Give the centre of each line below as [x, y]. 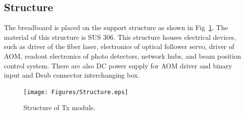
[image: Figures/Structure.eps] [76, 92]
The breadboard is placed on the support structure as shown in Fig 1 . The [116, 27]
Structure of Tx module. [60, 107]
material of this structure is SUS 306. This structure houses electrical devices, [120, 37]
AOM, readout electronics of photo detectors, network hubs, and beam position [122, 56]
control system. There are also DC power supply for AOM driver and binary [118, 65]
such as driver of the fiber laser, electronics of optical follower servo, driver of [119, 46]
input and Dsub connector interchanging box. [72, 75]
